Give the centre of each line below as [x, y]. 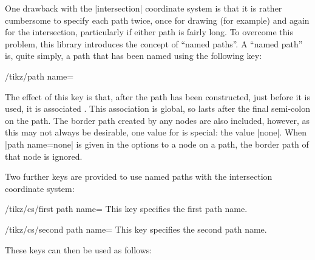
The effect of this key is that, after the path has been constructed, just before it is [157, 96]
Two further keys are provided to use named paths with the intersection [139, 176]
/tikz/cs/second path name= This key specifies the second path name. [136, 229]
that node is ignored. [44, 156]
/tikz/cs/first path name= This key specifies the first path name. [126, 209]
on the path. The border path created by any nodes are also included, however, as [157, 120]
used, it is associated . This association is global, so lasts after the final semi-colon [157, 108]
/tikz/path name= [39, 76]
